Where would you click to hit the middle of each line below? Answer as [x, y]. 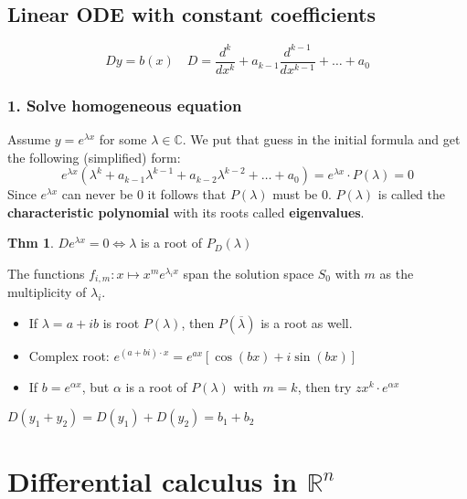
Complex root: [69, 356]
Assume [29, 138]
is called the [412, 194]
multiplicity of [47, 292]
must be [295, 194]
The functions [46, 273]
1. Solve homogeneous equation [125, 105]
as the [397, 273]
